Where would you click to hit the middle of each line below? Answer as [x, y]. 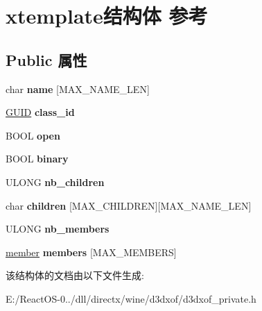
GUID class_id [40, 112]
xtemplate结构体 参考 [107, 16]
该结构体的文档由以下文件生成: [75, 275]
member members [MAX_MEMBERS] [91, 252]
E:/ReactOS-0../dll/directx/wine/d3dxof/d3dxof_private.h [131, 298]
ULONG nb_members [58, 229]
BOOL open [33, 135]
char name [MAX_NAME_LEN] [78, 89]
